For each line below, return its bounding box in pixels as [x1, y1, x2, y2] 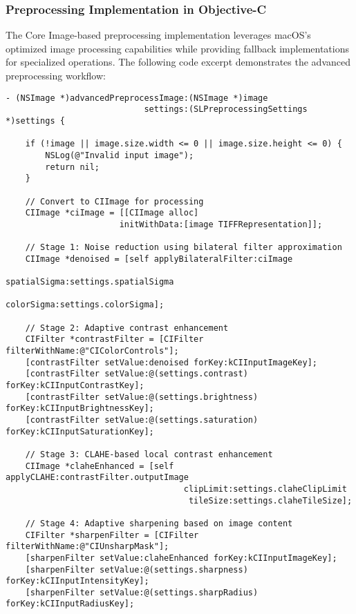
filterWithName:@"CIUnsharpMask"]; [6, 541, 169, 552]
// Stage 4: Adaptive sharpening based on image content [25, 518, 293, 528]
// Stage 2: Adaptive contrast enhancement [25, 323, 229, 333]
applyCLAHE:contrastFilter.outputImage [6, 472, 189, 483]
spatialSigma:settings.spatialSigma [6, 277, 174, 287]
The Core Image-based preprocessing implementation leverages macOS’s [6, 28, 311, 42]
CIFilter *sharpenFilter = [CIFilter [25, 530, 199, 540]
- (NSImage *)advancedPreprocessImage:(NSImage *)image [6, 93, 268, 103]
